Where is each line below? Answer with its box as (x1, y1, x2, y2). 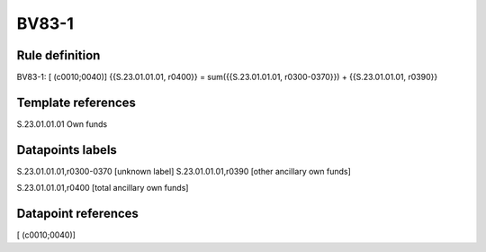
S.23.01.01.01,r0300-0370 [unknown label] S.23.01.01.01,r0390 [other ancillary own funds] (16, 166, 351, 176)
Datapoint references (16, 206, 139, 221)
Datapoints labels (16, 142, 117, 157)
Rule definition (16, 48, 101, 63)
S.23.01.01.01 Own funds (16, 118, 108, 130)
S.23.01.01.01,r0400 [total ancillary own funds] (16, 183, 189, 193)
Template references (16, 94, 137, 110)
